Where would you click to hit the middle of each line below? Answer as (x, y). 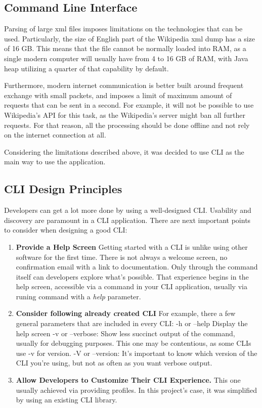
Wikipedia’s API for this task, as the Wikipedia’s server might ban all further (125, 115)
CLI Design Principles (63, 189)
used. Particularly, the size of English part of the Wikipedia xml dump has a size (129, 38)
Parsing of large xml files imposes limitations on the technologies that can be (123, 29)
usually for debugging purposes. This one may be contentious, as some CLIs (134, 343)
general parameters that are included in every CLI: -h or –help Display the (132, 323)
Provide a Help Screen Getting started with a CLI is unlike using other (132, 246)
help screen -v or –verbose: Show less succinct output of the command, (125, 333)
